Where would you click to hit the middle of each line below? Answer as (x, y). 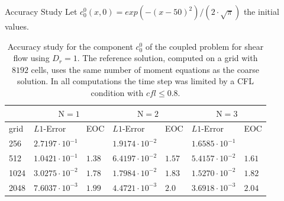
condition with (117, 92)
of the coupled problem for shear (204, 46)
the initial (261, 11)
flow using (31, 58)
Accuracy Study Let (41, 11)
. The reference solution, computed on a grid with (167, 58)
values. (17, 26)
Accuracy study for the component (70, 46)
